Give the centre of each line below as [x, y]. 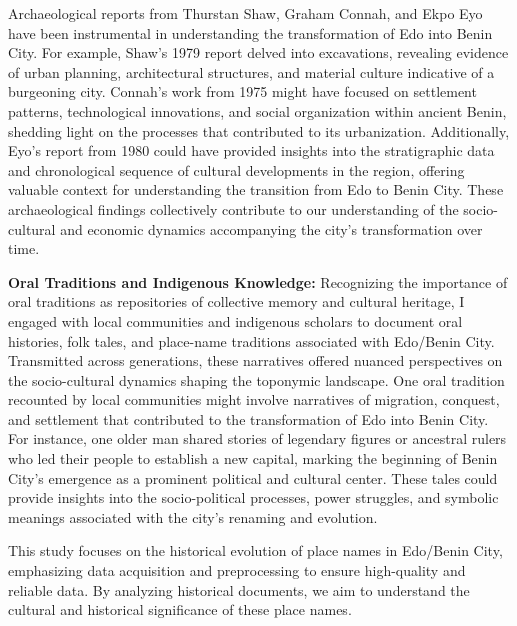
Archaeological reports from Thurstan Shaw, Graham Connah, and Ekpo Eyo [245, 13]
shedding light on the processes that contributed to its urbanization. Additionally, [259, 130]
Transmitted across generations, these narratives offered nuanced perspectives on [255, 360]
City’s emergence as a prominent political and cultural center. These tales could [253, 477]
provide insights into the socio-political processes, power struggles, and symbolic [253, 497]
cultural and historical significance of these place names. [180, 609]
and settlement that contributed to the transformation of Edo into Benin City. [248, 418]
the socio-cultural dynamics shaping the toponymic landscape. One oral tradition [256, 379]
